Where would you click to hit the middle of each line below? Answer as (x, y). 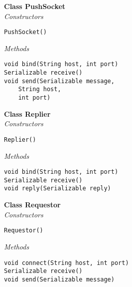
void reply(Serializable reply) (58, 189)
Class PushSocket (35, 6)
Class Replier (27, 113)
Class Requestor (32, 205)
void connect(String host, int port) (66, 263)
